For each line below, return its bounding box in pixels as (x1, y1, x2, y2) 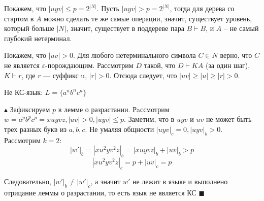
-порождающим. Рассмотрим (45, 59, 134, 70)
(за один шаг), (205, 59, 250, 70)
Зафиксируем (10, 104, 50, 114)
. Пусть (96, 3, 119, 13)
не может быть (206, 114, 252, 124)
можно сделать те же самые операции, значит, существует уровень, (44, 13, 252, 23)
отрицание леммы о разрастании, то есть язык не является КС (4, 187, 196, 197)
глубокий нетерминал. (4, 32, 72, 43)
